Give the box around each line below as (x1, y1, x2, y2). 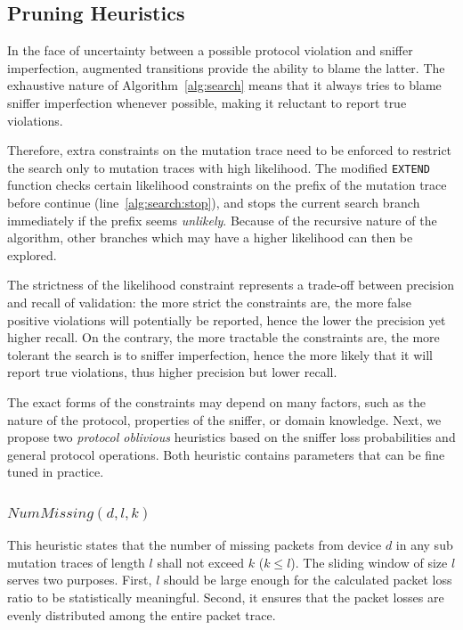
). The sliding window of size (290, 552, 448, 571)
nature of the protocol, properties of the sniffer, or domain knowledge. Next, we (7, 410, 442, 429)
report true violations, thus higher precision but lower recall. (7, 363, 337, 381)
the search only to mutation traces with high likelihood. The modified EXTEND (7, 158, 430, 176)
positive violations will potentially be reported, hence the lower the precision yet (7, 310, 446, 329)
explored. (7, 245, 57, 264)
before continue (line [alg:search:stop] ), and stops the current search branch (7, 193, 420, 212)
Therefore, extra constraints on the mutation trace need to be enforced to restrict (7, 141, 452, 160)
